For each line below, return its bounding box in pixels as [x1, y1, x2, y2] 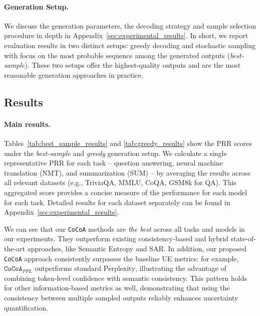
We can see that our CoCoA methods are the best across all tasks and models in [4, 223, 245, 234]
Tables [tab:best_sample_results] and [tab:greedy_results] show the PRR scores [4, 137, 252, 148]
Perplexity [103, 265, 135, 273]
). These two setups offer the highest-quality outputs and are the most [25, 60, 241, 70]
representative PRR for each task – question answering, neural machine [4, 157, 223, 168]
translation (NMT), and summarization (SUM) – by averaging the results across [4, 167, 250, 178]
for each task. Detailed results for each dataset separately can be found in [4, 197, 230, 207]
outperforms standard [35, 263, 101, 273]
